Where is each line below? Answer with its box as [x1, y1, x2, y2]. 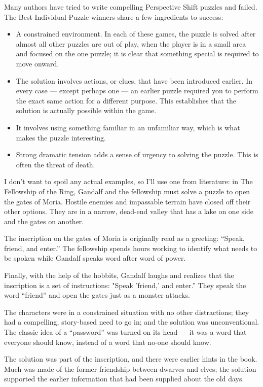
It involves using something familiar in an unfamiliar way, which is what [16, 122, 240, 132]
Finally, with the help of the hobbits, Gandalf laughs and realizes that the [4, 270, 234, 280]
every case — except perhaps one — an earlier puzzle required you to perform [16, 85, 258, 96]
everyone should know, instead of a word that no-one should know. [4, 336, 211, 347]
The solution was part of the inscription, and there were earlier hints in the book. [4, 354, 257, 364]
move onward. [16, 58, 59, 68]
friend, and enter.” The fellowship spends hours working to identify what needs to [4, 242, 257, 253]
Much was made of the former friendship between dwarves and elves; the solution [4, 363, 256, 374]
